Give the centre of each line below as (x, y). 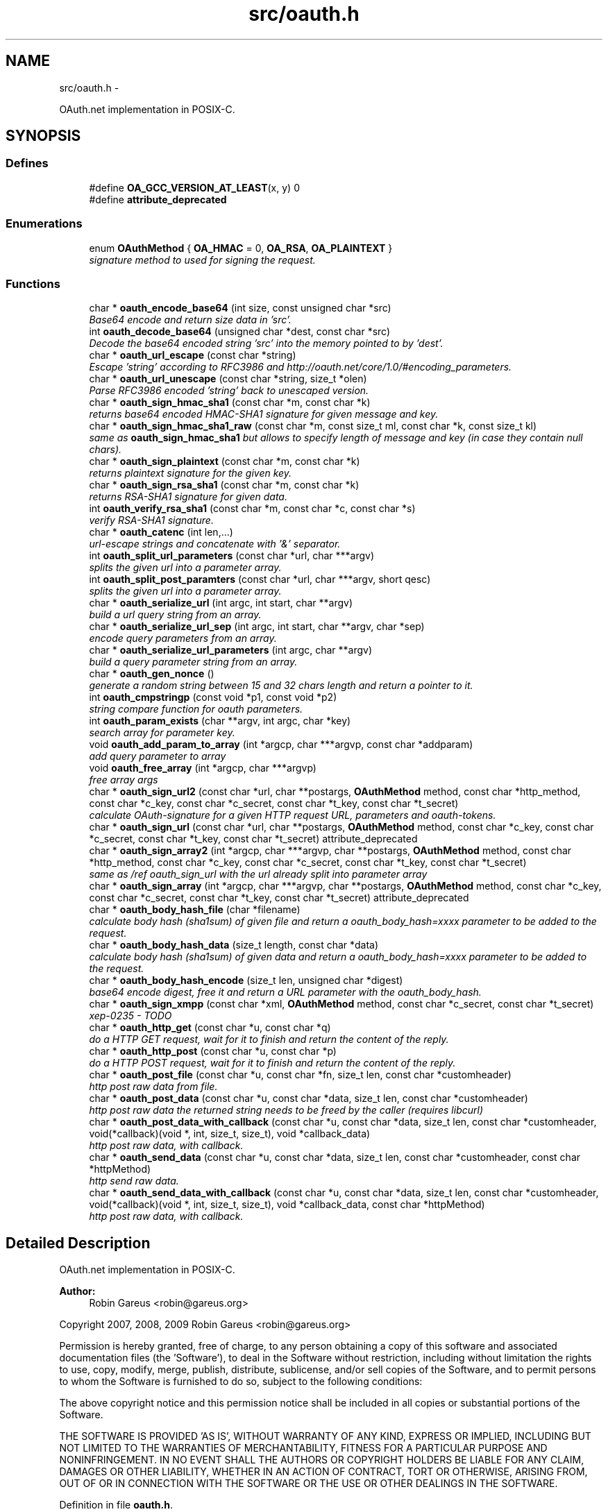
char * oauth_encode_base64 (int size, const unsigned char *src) (240, 308)
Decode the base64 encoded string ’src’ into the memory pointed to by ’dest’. (266, 343)
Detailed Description (78, 1243)
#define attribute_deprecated (158, 199)
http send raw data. (134, 1181)
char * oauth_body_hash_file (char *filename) (195, 910)
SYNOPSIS (43, 136)
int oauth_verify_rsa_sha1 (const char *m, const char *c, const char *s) (252, 509)
